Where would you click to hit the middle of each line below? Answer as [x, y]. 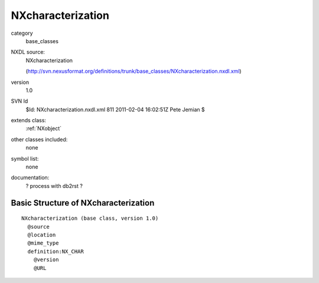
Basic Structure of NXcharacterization [83, 203]
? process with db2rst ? [54, 186]
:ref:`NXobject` [44, 129]
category [22, 33]
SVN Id [19, 101]
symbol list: [25, 158]
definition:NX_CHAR [56, 251]
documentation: [30, 178]
